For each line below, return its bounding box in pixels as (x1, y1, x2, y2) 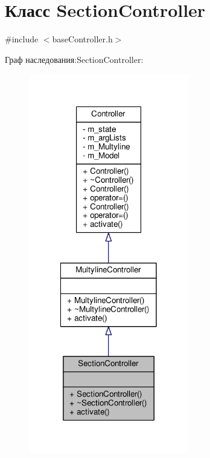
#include (5, 33, 39, 45)
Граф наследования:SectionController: (5, 53, 144, 65)
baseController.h (52, 33, 113, 45)
